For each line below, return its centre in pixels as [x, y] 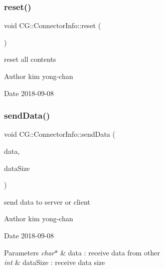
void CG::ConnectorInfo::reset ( [53, 25]
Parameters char [29, 252]
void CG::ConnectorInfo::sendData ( [60, 134]
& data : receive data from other [110, 252]
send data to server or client [47, 201]
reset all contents [30, 59]
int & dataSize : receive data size [55, 262]
